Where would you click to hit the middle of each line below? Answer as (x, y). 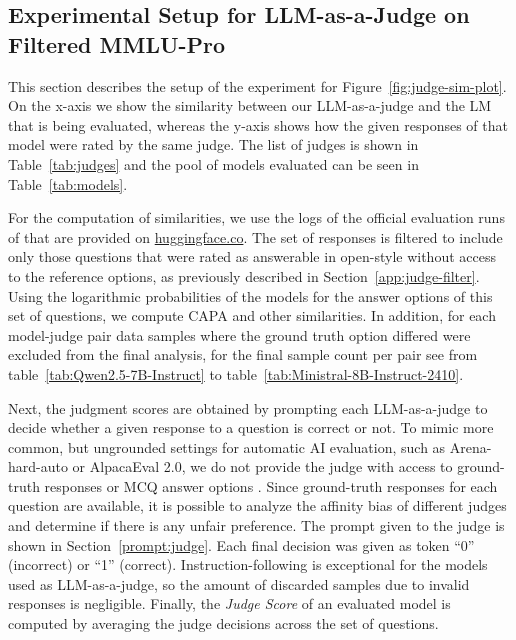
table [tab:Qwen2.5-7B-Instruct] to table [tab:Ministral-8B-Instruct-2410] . (236, 373)
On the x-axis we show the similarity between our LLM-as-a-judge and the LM (250, 105)
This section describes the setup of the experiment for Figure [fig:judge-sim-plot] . (257, 85)
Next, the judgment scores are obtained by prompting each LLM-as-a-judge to (248, 407)
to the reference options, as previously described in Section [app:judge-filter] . (244, 275)
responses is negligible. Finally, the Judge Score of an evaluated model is (229, 603)
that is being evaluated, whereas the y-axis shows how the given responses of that (258, 124)
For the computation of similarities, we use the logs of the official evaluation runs (256, 217)
